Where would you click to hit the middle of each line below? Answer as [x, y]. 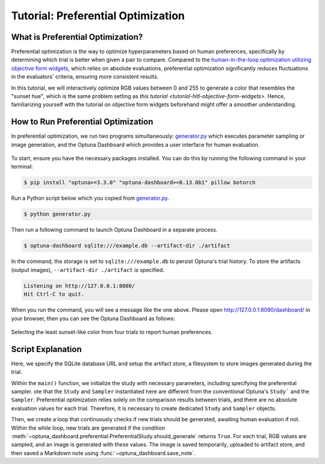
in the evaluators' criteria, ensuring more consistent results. [85, 77]
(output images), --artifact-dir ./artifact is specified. [88, 270]
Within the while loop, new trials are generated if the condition [88, 428]
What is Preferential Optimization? [77, 37]
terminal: [22, 167]
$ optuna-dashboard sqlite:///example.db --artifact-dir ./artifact [127, 246]
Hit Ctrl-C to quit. [54, 294]
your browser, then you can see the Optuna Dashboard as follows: [93, 318]
